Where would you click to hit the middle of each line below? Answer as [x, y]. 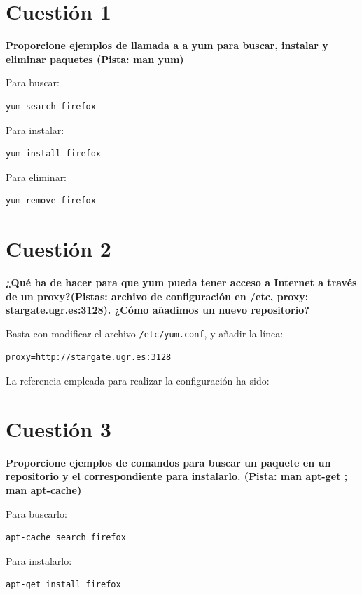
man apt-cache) [44, 489]
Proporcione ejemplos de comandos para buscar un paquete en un [168, 462]
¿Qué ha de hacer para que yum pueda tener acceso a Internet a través [181, 282]
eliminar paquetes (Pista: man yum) [95, 59]
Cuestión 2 [58, 249]
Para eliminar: [36, 176]
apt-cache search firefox [66, 538]
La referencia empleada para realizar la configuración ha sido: [138, 381]
